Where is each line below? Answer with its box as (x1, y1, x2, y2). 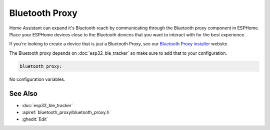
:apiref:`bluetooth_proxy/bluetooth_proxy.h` (21, 109, 111, 115)
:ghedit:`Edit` (21, 116, 48, 122)
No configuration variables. (9, 76, 65, 82)
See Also (9, 89, 37, 98)
